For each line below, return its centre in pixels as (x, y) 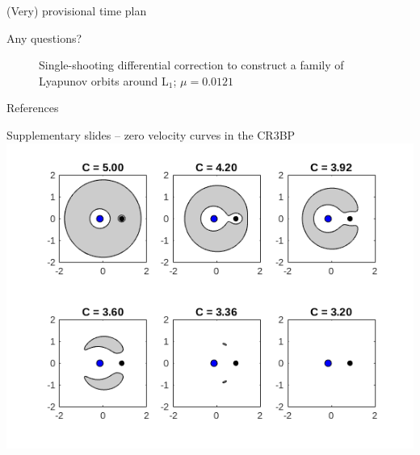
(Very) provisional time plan (77, 10)
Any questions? (44, 38)
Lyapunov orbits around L (104, 80)
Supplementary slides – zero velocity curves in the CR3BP (151, 134)
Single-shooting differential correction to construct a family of (191, 65)
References (33, 108)
